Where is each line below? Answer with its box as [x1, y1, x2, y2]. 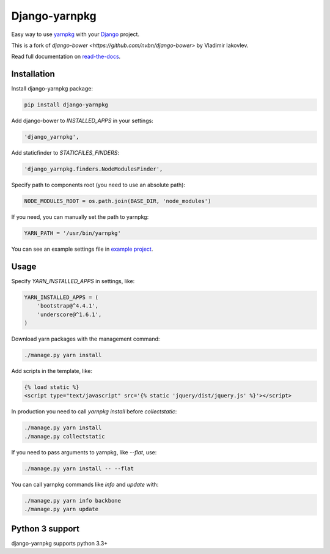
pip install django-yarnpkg [24, 102, 108, 108]
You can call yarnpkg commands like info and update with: [11, 481, 159, 488]
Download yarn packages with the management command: [11, 335, 160, 342]
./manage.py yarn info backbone [24, 497, 122, 504]
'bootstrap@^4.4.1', [37, 303, 99, 309]
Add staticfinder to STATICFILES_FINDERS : [11, 149, 119, 157]
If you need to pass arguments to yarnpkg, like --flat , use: [11, 448, 157, 456]
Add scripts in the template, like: [11, 367, 93, 375]
